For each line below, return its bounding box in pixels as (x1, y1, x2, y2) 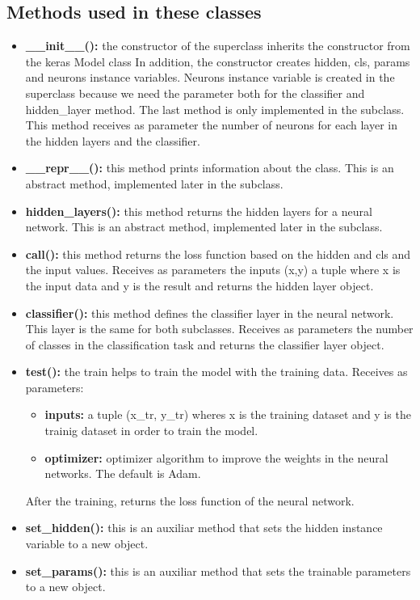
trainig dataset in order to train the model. (44, 422, 258, 439)
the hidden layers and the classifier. (25, 132, 200, 149)
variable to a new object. (25, 535, 149, 552)
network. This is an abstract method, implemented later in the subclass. (25, 218, 383, 235)
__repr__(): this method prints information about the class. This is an (25, 159, 394, 176)
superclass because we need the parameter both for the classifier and (25, 84, 365, 101)
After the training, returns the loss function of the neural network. (25, 492, 355, 509)
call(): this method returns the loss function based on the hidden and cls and (25, 245, 411, 262)
